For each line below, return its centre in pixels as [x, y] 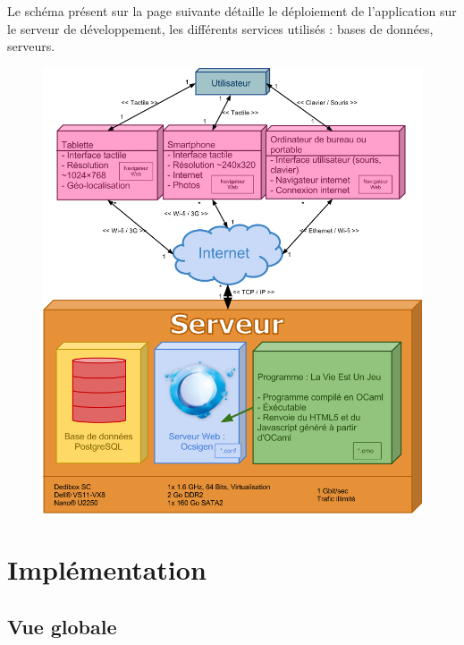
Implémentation [107, 569]
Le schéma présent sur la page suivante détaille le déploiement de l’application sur [232, 11]
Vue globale [62, 626]
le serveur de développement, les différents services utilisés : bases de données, [220, 28]
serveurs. [31, 46]
